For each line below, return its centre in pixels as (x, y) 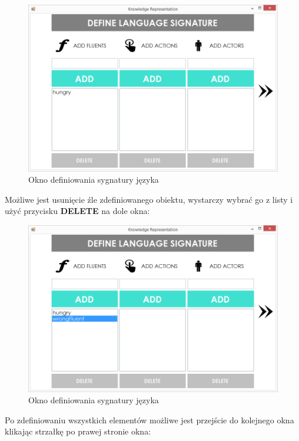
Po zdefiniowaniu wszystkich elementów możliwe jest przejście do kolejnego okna (149, 419)
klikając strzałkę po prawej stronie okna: (78, 431)
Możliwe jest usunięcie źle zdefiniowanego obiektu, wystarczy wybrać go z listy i (149, 199)
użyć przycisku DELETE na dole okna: (77, 211)
